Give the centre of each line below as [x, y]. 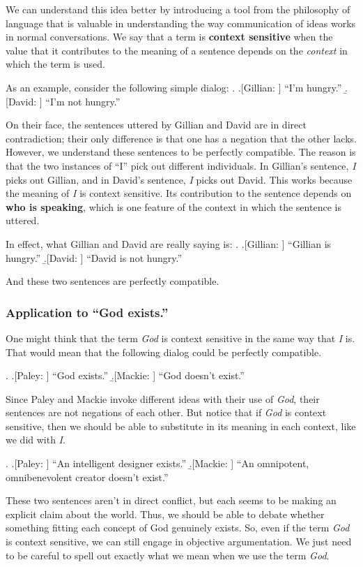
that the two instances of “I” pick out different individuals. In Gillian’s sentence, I [181, 165]
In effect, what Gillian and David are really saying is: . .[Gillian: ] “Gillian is [169, 243]
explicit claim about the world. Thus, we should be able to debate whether [165, 514]
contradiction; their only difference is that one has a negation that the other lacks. [181, 138]
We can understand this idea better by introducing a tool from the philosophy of [178, 9]
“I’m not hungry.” [83, 101]
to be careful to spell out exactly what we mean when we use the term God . [168, 555]
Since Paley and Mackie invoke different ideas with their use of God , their [163, 398]
